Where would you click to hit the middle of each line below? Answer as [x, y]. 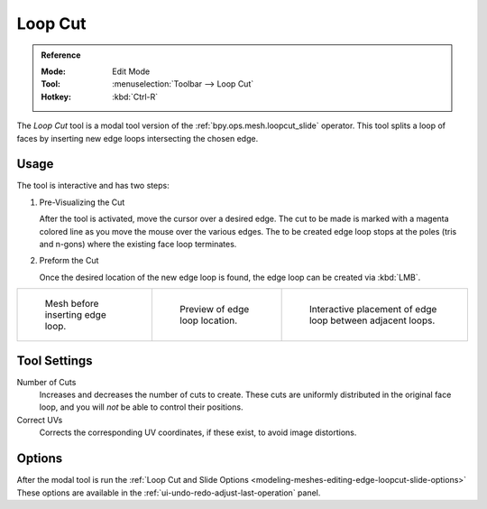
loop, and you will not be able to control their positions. [141, 407]
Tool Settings [55, 361]
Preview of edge [215, 310]
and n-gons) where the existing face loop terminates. [138, 244]
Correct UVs [40, 420]
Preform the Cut [69, 261]
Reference [61, 55]
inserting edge [76, 315]
